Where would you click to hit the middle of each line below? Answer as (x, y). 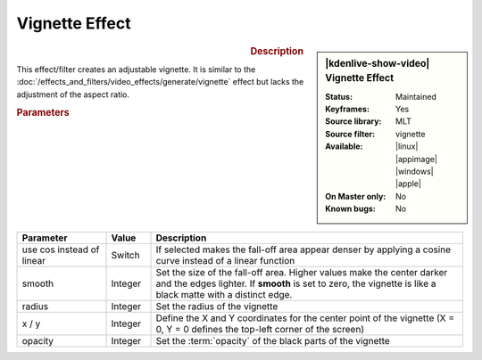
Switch (125, 255)
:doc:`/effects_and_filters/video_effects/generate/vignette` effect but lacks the (160, 82)
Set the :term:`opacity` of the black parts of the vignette (273, 340)
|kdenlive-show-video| (378, 63)
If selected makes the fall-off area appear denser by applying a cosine (303, 250)
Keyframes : (348, 109)
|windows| (415, 172)
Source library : (353, 121)
